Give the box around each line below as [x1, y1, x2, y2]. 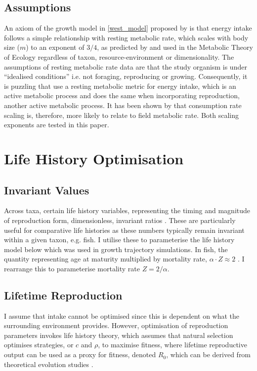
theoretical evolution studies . [4, 359, 93, 369]
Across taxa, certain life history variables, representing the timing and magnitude [4, 205, 251, 216]
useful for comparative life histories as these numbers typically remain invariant [4, 224, 245, 235]
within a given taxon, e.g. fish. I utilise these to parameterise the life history [4, 234, 235, 245]
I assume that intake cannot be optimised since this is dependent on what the [4, 310, 240, 321]
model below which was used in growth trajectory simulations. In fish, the [4, 244, 228, 254]
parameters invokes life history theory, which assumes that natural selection [4, 330, 233, 340]
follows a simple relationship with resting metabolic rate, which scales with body [4, 32, 249, 42]
